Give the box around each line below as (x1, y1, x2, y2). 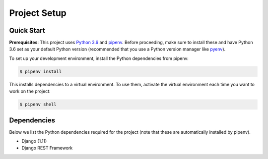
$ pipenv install (19, 68, 62, 74)
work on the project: (9, 88, 51, 94)
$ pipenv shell (19, 102, 57, 107)
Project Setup (9, 7, 67, 18)
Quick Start (9, 26, 45, 35)
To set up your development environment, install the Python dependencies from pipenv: (9, 55, 189, 61)
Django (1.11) (21, 138, 47, 144)
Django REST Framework (21, 145, 73, 151)
